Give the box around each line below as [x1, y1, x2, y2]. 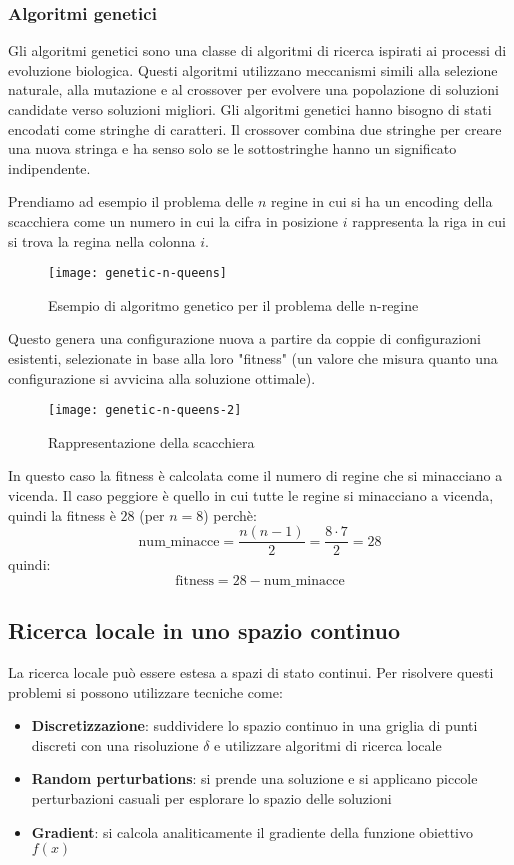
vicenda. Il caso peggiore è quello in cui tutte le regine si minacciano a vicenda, [8, 485, 494, 506]
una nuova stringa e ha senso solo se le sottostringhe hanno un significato [8, 138, 457, 159]
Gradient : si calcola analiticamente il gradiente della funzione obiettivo [31, 821, 473, 842]
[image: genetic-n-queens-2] [48, 403, 242, 418]
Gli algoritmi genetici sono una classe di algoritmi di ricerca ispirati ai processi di [8, 40, 507, 61]
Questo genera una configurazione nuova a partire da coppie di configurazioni [8, 328, 481, 349]
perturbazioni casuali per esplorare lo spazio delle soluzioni [31, 788, 392, 809]
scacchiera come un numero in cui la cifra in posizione [8, 210, 339, 231]
